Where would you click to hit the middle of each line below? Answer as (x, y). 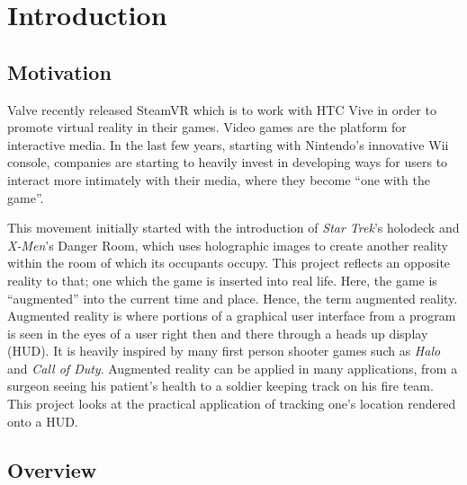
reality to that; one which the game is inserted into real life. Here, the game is (222, 280)
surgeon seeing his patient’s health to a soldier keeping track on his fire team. (220, 386)
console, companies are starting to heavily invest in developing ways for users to (228, 162)
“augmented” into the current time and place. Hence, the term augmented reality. (233, 298)
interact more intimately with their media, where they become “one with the (219, 179)
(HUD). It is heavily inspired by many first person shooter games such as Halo (224, 351)
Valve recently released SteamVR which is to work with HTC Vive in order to (222, 109)
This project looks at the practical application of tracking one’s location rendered (232, 404)
